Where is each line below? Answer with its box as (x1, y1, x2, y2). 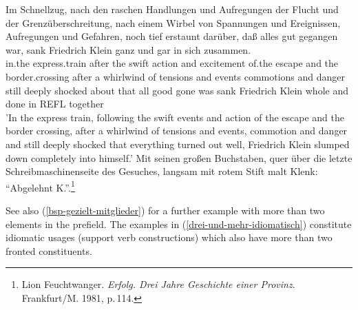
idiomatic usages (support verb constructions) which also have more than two (6, 230, 333, 245)
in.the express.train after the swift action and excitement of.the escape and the (6, 56, 339, 70)
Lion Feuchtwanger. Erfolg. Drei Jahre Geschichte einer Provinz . (21, 277, 295, 291)
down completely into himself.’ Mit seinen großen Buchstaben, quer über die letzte (6, 150, 352, 165)
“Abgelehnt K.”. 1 (6, 178, 75, 194)
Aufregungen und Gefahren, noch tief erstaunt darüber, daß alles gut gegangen (6, 29, 338, 43)
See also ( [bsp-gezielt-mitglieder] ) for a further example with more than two (6, 203, 325, 217)
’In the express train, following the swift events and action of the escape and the (6, 110, 345, 124)
